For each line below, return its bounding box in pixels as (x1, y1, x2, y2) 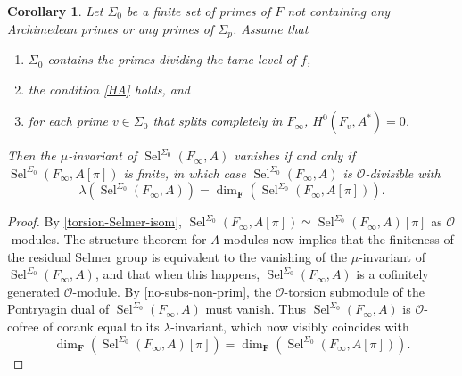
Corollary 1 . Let (7, 2, 103, 20)
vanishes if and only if (234, 146, 355, 165)
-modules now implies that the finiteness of (219, 230, 454, 249)
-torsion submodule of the (284, 282, 425, 300)
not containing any (287, 2, 391, 20)
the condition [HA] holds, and (28, 79, 190, 98)
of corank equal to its (43, 316, 160, 335)
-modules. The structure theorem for (7, 230, 207, 249)
